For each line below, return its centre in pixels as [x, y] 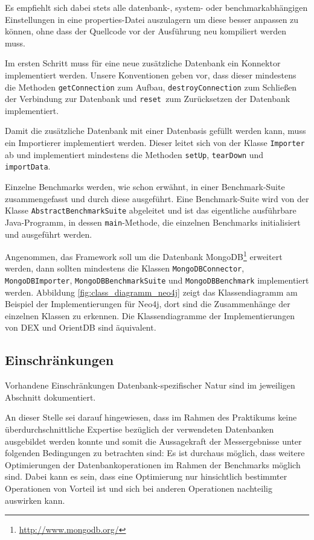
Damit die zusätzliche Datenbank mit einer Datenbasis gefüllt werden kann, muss [155, 131]
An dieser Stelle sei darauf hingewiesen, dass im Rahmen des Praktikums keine [151, 417]
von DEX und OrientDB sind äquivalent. [81, 327]
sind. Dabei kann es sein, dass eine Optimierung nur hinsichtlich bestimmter [146, 476]
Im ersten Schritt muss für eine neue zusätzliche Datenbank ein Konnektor [143, 63]
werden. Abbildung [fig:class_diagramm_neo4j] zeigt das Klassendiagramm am [151, 292]
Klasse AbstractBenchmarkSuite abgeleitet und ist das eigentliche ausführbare [151, 210]
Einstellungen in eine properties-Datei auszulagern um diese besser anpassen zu [152, 19]
